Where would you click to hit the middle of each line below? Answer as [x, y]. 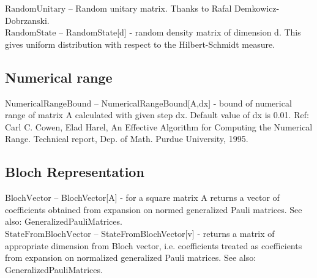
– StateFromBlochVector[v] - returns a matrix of [184, 233]
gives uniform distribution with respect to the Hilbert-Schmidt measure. [140, 44]
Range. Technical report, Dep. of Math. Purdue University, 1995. [127, 139]
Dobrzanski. [27, 20]
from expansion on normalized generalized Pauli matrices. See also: [131, 257]
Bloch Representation [75, 172]
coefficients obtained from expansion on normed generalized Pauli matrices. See [154, 209]
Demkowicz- [257, 8]
